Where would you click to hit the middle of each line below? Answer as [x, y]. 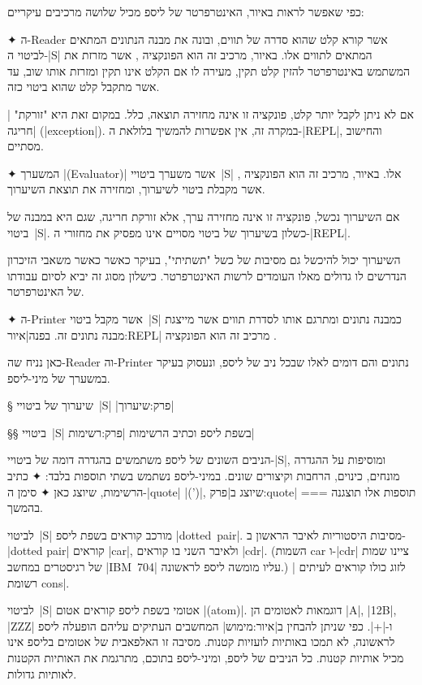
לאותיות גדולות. [42, 673]
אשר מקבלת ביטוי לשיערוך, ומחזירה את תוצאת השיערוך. [136, 189]
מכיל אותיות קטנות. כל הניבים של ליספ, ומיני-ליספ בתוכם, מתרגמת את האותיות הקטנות [206, 657]
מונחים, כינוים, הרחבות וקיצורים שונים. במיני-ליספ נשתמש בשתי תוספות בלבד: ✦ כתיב [204, 476]
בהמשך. [25, 507]
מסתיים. [26, 146]
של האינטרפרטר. [46, 291]
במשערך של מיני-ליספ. [59, 377]
